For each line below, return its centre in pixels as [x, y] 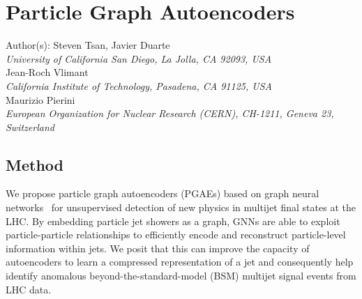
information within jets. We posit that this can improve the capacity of [158, 248]
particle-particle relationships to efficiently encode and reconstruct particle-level [176, 235]
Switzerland [30, 127]
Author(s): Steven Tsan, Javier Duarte [88, 45]
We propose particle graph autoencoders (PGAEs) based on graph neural [163, 193]
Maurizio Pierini [40, 99]
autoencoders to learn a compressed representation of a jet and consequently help [180, 262]
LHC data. [29, 289]
